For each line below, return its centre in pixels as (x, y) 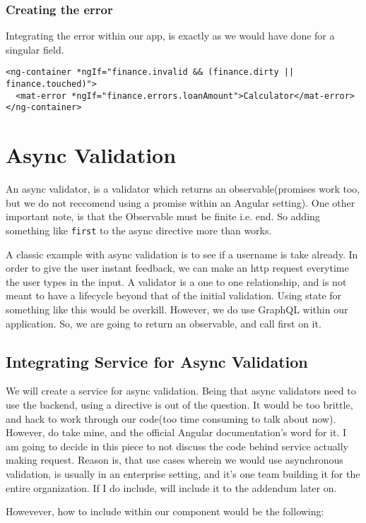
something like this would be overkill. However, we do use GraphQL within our (177, 309)
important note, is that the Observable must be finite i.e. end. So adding (163, 216)
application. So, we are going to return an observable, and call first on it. (164, 323)
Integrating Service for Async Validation (157, 361)
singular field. (35, 49)
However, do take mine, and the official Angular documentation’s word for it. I (176, 432)
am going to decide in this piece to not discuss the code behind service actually (177, 446)
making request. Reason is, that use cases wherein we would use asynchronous (175, 460)
